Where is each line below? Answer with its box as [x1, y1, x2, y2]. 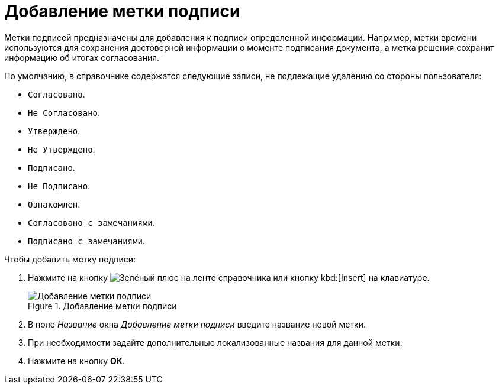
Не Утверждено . [28, 144, 95, 154]
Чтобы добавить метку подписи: [4, 254, 136, 264]
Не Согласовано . [28, 107, 101, 118]
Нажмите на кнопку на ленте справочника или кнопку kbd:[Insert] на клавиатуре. [28, 272, 430, 283]
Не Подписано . [28, 180, 91, 191]
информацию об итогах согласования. [4, 52, 159, 63]
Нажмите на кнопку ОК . [28, 355, 125, 366]
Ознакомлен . [28, 199, 81, 209]
